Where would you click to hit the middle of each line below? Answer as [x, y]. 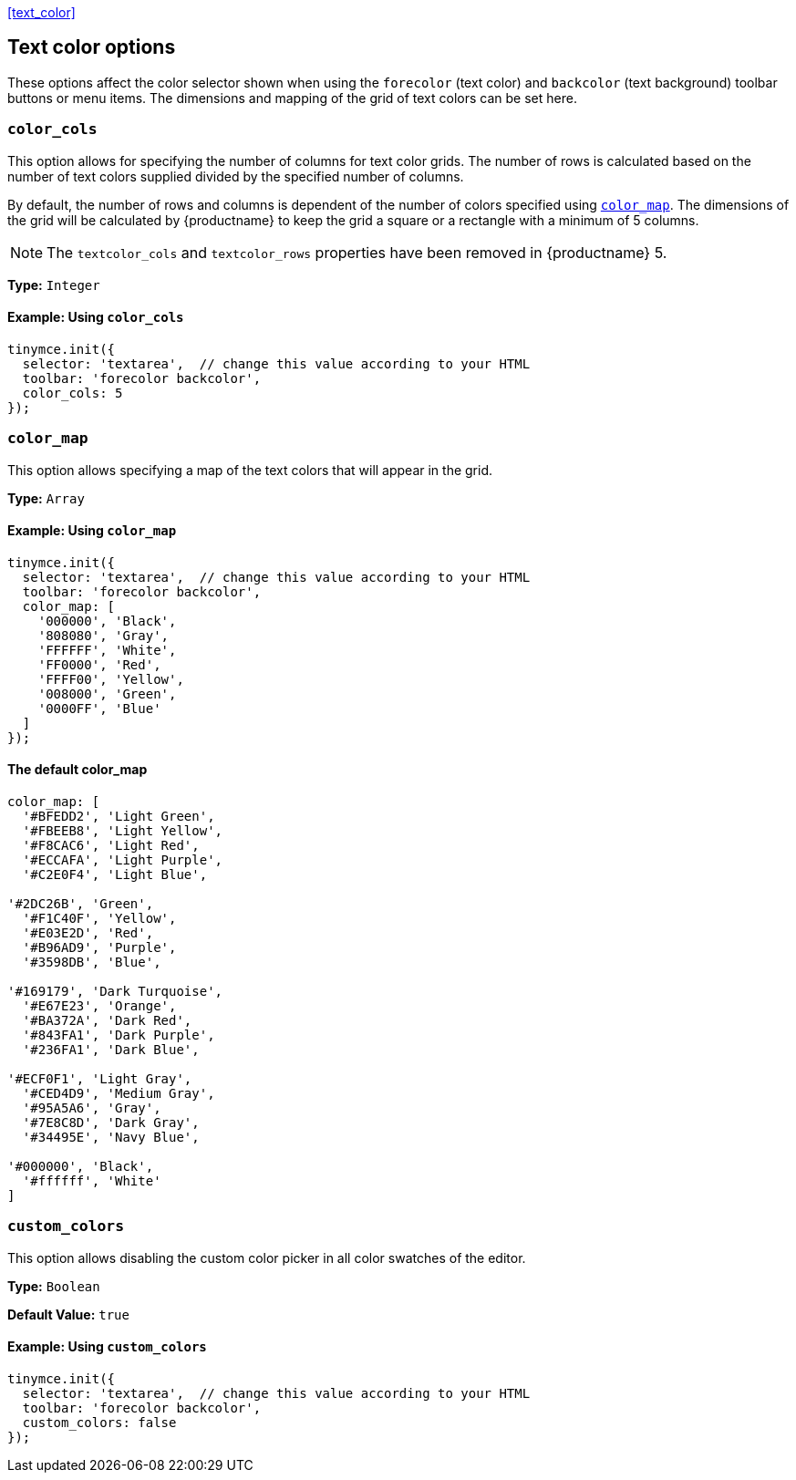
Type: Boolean [54, 1286]
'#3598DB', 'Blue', [92, 962]
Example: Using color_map [92, 531]
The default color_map [78, 770]
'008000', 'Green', [107, 693]
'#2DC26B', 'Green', [81, 904]
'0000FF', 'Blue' [99, 708]
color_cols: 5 [72, 393]
